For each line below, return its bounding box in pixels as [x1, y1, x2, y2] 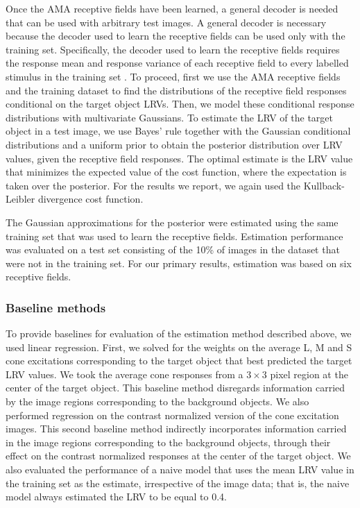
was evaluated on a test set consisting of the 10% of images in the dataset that [6, 242, 340, 257]
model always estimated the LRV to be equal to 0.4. [6, 489, 228, 504]
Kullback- [303, 178, 345, 192]
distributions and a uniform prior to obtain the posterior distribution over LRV [6, 137, 343, 151]
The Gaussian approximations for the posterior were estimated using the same [6, 214, 338, 229]
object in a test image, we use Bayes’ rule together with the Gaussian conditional [6, 124, 351, 138]
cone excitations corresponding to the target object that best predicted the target [6, 353, 352, 368]
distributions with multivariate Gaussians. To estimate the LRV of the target [6, 110, 334, 124]
